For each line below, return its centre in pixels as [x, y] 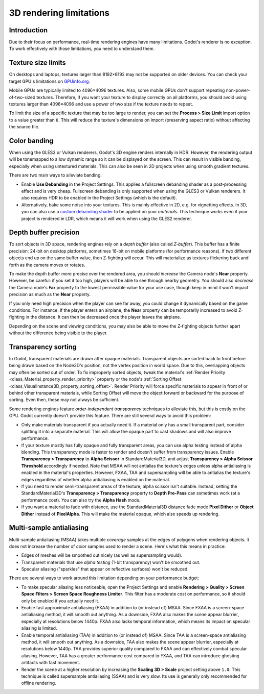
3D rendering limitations [59, 13]
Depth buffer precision [44, 233]
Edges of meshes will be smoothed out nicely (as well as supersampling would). [102, 555]
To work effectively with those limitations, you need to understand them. [82, 49]
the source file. [24, 127]
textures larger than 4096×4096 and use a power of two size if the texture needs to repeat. [101, 104]
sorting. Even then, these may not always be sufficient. [64, 400]
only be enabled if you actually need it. [60, 601]
